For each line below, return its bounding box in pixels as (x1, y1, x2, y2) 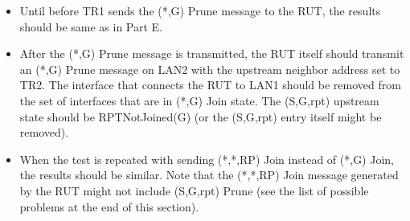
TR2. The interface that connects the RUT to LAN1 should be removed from (19, 76, 401, 93)
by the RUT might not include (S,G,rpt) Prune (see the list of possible (19, 182, 369, 198)
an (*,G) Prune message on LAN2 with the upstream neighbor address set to (19, 60, 400, 77)
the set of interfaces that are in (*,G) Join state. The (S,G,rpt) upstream (19, 92, 379, 108)
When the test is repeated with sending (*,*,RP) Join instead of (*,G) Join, (19, 150, 394, 167)
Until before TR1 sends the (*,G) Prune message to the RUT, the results (19, 2, 381, 18)
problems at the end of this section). (19, 198, 199, 215)
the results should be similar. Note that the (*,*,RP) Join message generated (19, 166, 399, 183)
